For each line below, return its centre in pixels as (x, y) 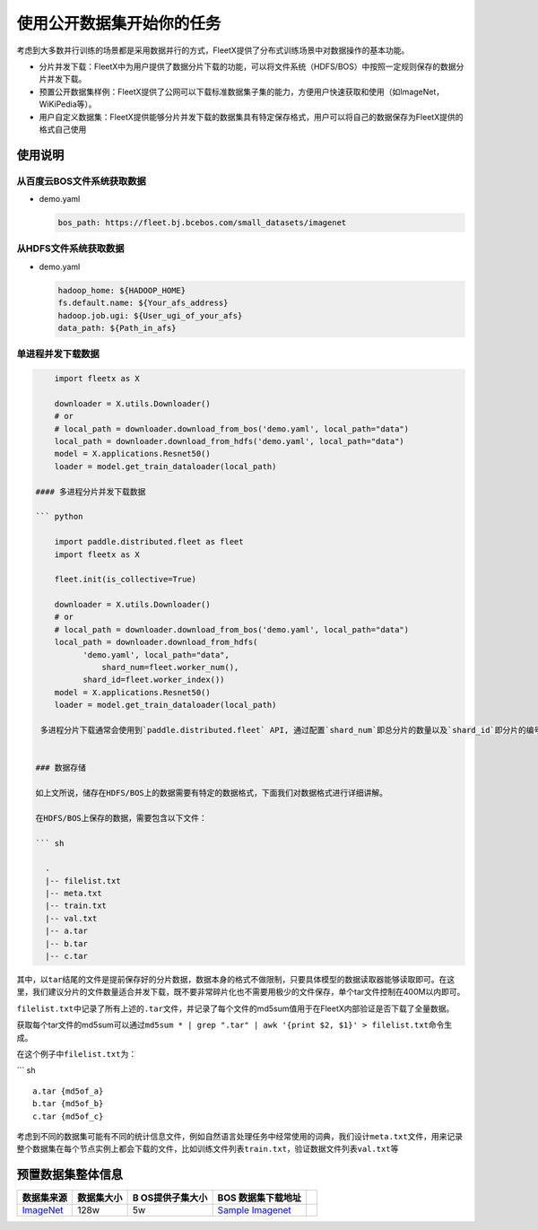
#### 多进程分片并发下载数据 (91, 492)
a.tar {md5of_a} (68, 1091)
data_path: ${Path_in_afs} (117, 328)
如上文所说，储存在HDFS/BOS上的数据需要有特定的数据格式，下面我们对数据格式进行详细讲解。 (212, 793)
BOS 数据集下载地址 (260, 1198)
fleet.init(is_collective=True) (126, 580)
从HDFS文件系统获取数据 (70, 249)
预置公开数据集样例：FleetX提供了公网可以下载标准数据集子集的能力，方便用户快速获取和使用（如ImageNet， (242, 92)
